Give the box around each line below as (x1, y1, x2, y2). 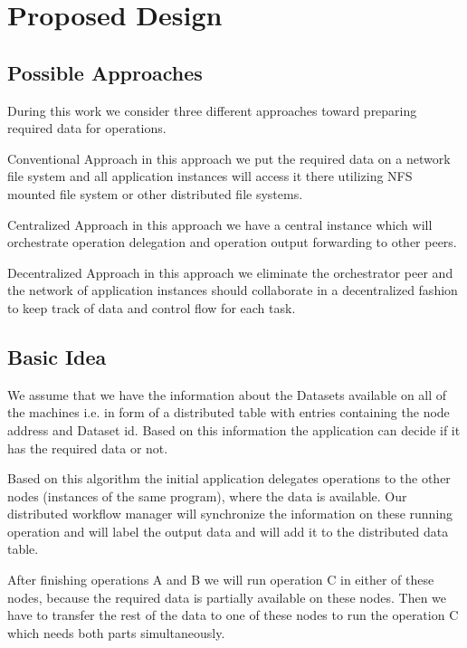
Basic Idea (7, 342, 107, 370)
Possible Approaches (7, 58, 203, 86)
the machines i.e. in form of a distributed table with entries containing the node (7, 403, 450, 422)
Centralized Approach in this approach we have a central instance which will (7, 214, 433, 233)
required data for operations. (7, 119, 167, 138)
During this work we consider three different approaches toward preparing (7, 100, 417, 119)
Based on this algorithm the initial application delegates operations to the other (7, 469, 451, 488)
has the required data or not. (7, 438, 168, 457)
